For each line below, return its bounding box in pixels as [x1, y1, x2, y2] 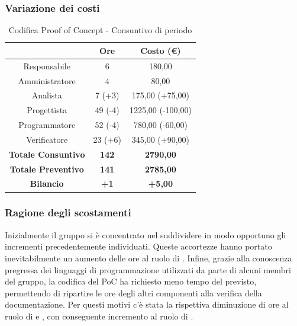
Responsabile [23, 59, 70, 72]
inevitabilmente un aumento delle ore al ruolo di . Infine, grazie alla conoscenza [5, 251, 292, 264]
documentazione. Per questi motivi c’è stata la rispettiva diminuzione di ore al [5, 298, 289, 311]
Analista [31, 89, 62, 101]
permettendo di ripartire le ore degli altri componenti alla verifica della [5, 286, 262, 299]
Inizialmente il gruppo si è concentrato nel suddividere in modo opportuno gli [5, 228, 286, 241]
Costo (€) [140, 44, 181, 56]
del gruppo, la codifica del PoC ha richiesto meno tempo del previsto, [5, 275, 257, 287]
